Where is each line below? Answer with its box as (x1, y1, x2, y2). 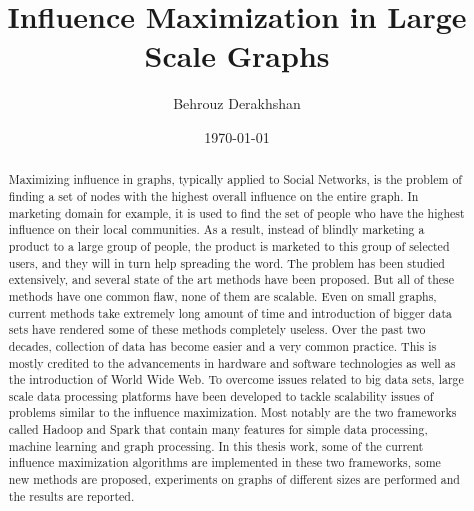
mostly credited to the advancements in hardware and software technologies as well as (8, 354, 456, 371)
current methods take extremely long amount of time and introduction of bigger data (8, 304, 452, 321)
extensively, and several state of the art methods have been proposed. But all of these (8, 271, 455, 288)
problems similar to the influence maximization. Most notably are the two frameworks (8, 404, 457, 421)
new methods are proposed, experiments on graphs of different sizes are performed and (8, 471, 460, 488)
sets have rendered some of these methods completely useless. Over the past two (8, 321, 426, 338)
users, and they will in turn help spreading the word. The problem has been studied (8, 254, 445, 271)
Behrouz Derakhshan (173, 93, 301, 114)
